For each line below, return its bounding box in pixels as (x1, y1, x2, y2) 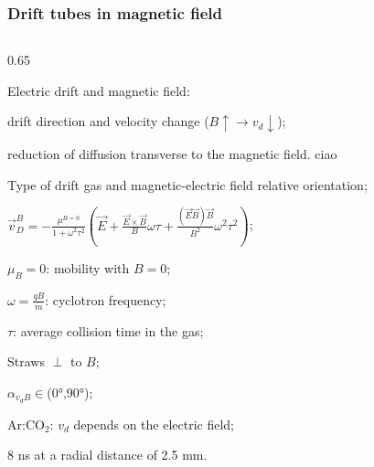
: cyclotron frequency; (45, 290, 166, 309)
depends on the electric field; (73, 414, 234, 433)
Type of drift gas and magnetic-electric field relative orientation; (7, 175, 368, 194)
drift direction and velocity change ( (7, 111, 209, 131)
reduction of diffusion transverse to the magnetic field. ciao (7, 144, 337, 164)
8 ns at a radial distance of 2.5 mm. (7, 445, 208, 464)
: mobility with (46, 259, 130, 277)
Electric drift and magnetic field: (7, 80, 190, 100)
